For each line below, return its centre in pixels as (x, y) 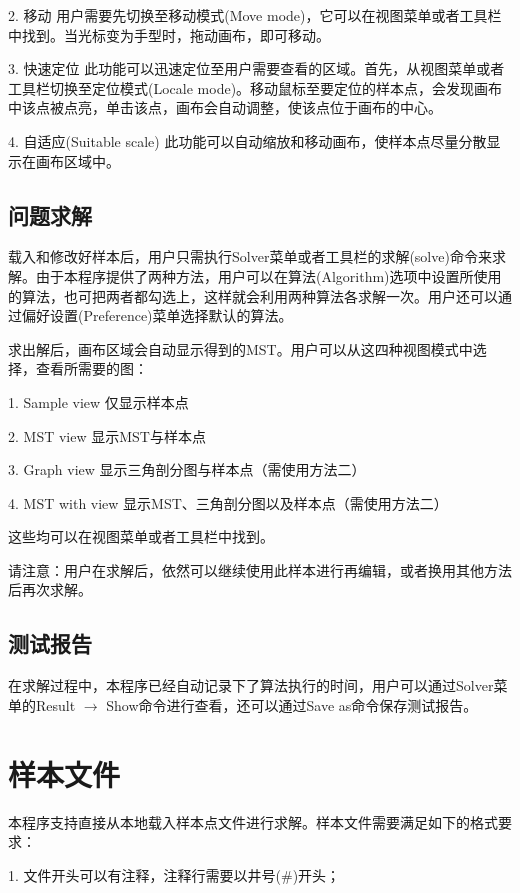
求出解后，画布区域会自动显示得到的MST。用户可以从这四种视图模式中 (240, 348)
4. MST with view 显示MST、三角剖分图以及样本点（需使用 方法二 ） (228, 502)
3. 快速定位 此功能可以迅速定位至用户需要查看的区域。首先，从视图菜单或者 (256, 68)
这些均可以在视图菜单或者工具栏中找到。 (141, 536)
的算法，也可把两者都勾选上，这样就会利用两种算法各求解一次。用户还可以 (253, 295)
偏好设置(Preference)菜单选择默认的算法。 (157, 315)
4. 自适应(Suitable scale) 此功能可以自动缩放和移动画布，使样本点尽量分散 (247, 140)
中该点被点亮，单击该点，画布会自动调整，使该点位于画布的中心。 (225, 107)
